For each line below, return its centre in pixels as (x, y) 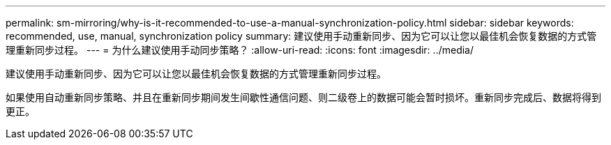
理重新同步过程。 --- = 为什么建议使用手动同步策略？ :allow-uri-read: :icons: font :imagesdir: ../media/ (240, 50)
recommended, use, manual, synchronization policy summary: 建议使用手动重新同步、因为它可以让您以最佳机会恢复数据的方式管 (301, 36)
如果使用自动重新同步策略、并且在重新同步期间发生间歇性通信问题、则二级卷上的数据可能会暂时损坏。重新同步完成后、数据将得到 (303, 97)
